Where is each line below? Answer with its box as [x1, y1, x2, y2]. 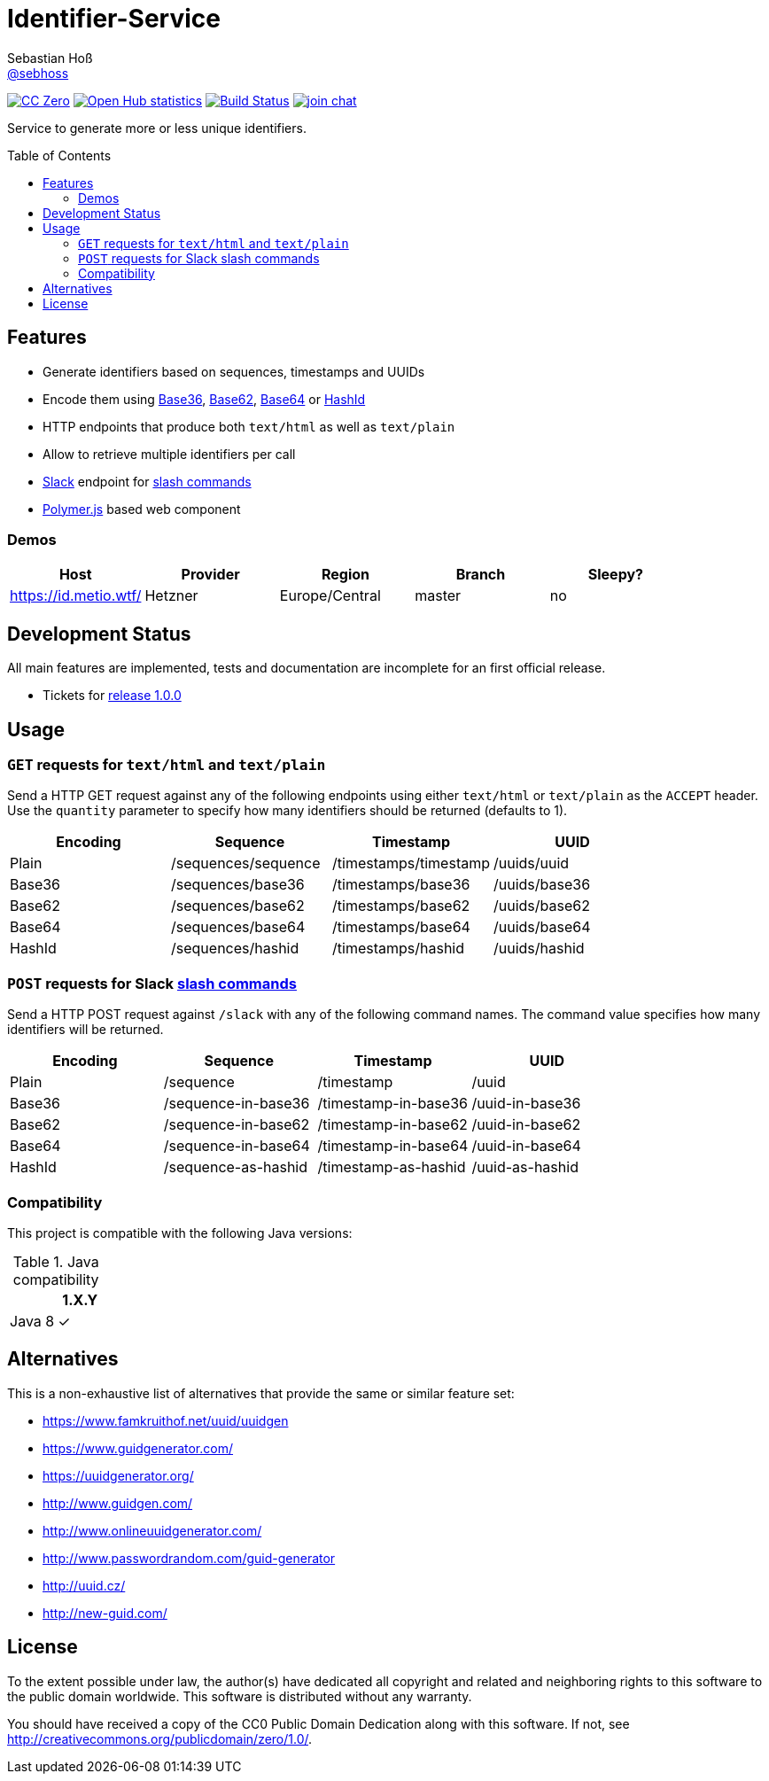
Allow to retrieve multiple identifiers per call [43, 446, 296, 462]
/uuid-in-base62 [471, 1116, 581, 1134]
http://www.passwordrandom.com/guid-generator [43, 1550, 336, 1566]
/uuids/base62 [493, 897, 590, 915]
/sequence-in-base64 [163, 1137, 310, 1155]
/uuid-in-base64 [471, 1137, 581, 1155]
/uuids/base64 [493, 918, 591, 937]
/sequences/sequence [171, 854, 321, 873]
